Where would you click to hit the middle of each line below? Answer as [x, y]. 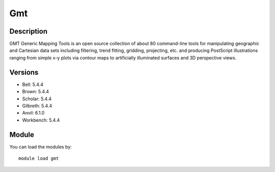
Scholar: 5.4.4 [37, 99]
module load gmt [39, 159]
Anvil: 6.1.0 [33, 113]
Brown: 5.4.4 [36, 92]
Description [29, 31]
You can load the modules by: [41, 147]
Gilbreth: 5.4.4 [37, 106]
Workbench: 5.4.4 [41, 120]
